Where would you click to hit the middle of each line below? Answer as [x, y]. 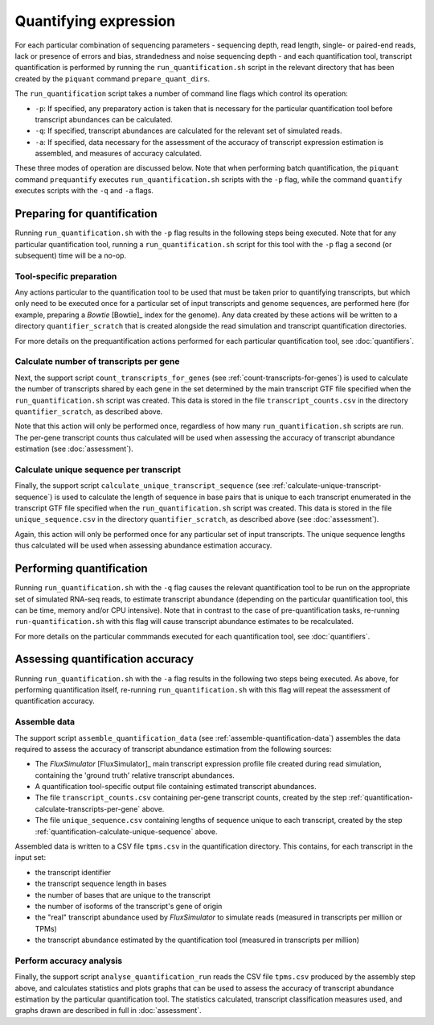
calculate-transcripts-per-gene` [88, 808]
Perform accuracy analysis [69, 961]
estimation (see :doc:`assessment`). [74, 449]
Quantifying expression [95, 21]
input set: [31, 858]
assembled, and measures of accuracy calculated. [119, 154]
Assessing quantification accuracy [104, 659]
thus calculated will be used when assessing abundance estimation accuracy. [143, 546]
